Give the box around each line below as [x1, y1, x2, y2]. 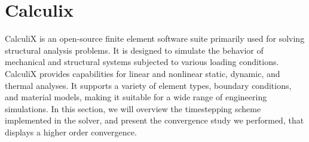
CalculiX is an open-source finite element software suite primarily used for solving [5, 32, 305, 45]
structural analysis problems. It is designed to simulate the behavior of [5, 44, 264, 56]
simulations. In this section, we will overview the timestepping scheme [5, 102, 261, 115]
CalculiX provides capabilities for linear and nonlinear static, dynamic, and [5, 67, 280, 79]
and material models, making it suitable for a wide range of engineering [5, 91, 267, 103]
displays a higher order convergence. [5, 125, 137, 138]
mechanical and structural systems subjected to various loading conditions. [5, 55, 279, 68]
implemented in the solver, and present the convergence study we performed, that [5, 114, 304, 126]
